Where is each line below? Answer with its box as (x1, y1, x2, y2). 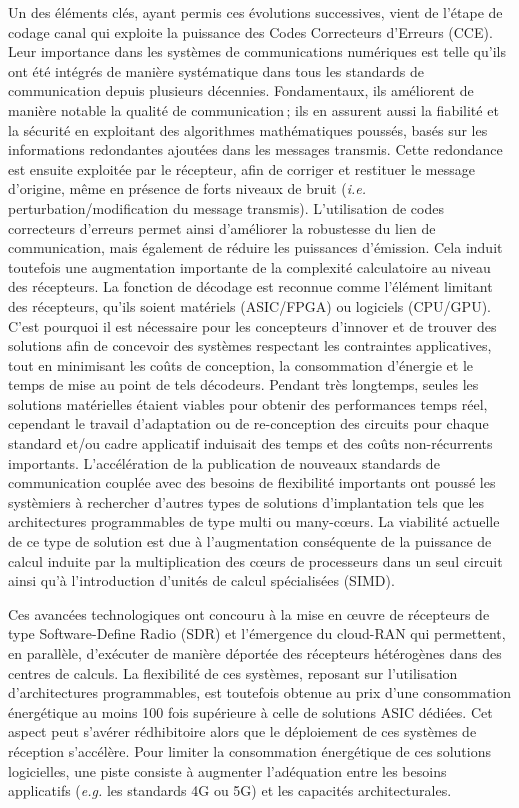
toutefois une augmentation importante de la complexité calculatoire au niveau (8, 256, 491, 277)
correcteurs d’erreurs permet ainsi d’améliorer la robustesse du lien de (8, 217, 436, 238)
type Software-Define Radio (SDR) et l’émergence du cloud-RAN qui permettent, (8, 623, 506, 644)
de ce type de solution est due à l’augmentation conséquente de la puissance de (8, 531, 492, 552)
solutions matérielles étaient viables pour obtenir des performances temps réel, (8, 393, 488, 414)
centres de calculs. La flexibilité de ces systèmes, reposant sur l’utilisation (8, 662, 458, 683)
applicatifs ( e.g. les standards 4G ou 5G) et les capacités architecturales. (8, 780, 452, 801)
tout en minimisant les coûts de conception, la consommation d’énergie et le (8, 354, 474, 375)
